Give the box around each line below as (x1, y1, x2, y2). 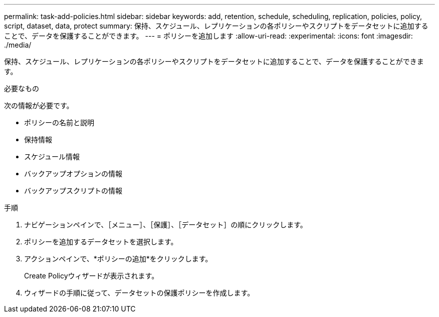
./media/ (4, 41, 32, 49)
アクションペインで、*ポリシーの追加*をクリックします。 (24, 254, 212, 263)
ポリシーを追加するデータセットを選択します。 (24, 237, 178, 246)
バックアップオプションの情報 (24, 169, 122, 178)
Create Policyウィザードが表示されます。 (24, 271, 159, 280)
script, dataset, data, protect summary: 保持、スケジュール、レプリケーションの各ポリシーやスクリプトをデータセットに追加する (4, 22, 428, 30)
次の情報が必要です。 (4, 101, 74, 110)
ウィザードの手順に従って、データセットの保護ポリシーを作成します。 (24, 288, 255, 297)
